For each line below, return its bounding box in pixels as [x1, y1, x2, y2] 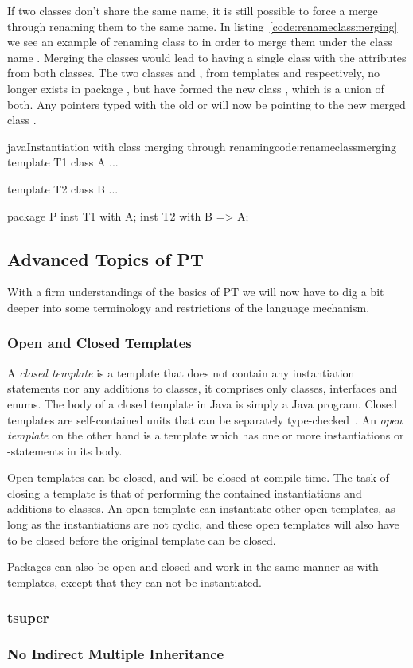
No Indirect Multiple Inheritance [7, 644, 224, 664]
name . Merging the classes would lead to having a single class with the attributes [7, 49, 407, 65]
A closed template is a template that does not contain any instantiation [7, 364, 355, 381]
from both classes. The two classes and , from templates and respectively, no [7, 64, 380, 81]
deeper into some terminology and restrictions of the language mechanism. [7, 299, 370, 315]
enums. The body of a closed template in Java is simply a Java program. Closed [7, 395, 398, 412]
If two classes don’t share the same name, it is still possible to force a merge [7, 2, 378, 18]
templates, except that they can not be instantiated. [7, 573, 262, 590]
